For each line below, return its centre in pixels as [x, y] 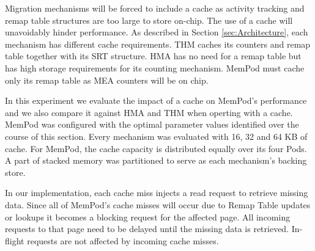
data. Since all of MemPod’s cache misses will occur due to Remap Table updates [158, 204]
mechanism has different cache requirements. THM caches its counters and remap [158, 44]
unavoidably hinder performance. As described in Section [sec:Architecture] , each [157, 32]
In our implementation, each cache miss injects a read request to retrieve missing [157, 193]
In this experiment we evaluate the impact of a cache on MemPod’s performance [156, 100]
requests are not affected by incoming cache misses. [123, 240]
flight [15, 240]
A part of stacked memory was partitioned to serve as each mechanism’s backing [156, 160]
